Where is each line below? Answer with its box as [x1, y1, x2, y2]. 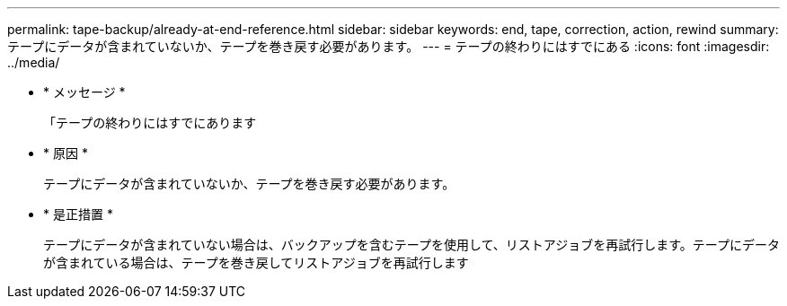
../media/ [7, 55, 60, 70]
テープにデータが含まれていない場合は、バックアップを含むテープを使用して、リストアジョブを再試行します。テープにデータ [43, 237, 780, 252]
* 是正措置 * [43, 206, 113, 222]
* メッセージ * [43, 84, 126, 100]
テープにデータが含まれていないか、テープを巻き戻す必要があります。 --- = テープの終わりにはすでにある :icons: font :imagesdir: [7, 39, 770, 54]
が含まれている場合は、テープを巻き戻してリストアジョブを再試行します [43, 255, 469, 270]
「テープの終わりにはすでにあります [43, 115, 257, 130]
